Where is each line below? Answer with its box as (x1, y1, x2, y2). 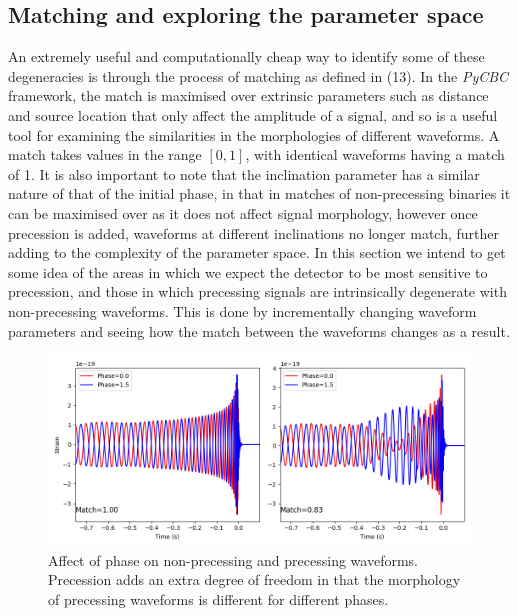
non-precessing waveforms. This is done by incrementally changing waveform (8, 300, 477, 321)
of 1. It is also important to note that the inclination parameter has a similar (8, 163, 480, 184)
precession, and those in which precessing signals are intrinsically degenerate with (8, 281, 507, 302)
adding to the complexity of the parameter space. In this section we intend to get (8, 242, 506, 263)
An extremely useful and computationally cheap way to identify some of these (8, 46, 485, 67)
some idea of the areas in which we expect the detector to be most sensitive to (8, 261, 488, 282)
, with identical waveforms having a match (245, 144, 505, 165)
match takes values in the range (8, 144, 202, 165)
